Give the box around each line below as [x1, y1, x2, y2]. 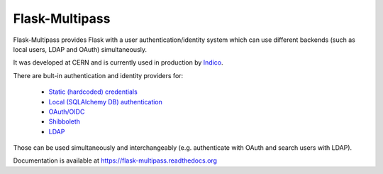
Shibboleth [48, 117, 81, 126]
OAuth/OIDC [48, 107, 85, 116]
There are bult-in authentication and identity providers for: [13, 71, 184, 80]
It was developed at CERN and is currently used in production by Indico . [13, 58, 223, 67]
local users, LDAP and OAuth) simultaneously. [13, 45, 148, 53]
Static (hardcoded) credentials [48, 87, 138, 96]
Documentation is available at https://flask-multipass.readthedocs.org [13, 156, 218, 165]
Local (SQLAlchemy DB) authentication [48, 97, 163, 106]
